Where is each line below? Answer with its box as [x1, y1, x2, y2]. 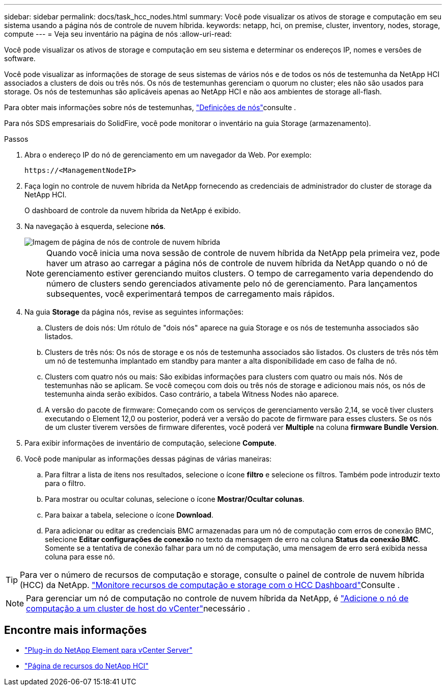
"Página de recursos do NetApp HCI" [24, 661, 149, 670]
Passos [4, 135, 29, 143]
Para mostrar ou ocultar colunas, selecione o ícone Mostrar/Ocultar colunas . [45, 495, 304, 503]
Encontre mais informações [4, 624, 147, 637]
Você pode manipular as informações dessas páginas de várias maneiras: [24, 454, 272, 463]
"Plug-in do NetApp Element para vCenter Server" [24, 645, 193, 654]
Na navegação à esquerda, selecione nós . [24, 222, 166, 231]
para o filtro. [45, 479, 86, 488]
